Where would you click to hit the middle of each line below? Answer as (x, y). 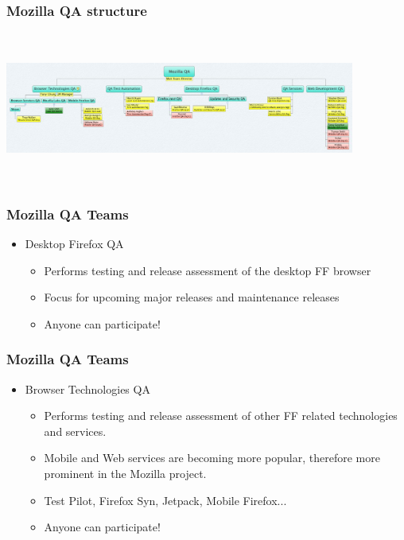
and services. (75, 431)
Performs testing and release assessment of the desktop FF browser (208, 270)
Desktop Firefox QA (74, 243)
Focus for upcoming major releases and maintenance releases (192, 297)
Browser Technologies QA (87, 388)
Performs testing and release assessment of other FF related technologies (221, 416)
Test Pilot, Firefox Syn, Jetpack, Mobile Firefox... (165, 500)
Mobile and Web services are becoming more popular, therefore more (212, 458)
